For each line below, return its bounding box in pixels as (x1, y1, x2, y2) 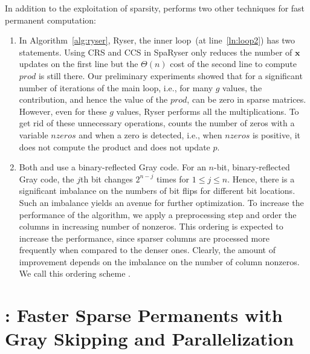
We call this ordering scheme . (19, 267, 131, 280)
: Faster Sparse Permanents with (5, 303, 283, 327)
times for (156, 172, 190, 185)
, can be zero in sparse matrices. (187, 93, 306, 106)
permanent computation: (5, 13, 96, 26)
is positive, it (252, 128, 301, 141)
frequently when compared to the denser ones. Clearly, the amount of (19, 243, 276, 256)
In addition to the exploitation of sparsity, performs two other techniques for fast (5, 2, 305, 14)
